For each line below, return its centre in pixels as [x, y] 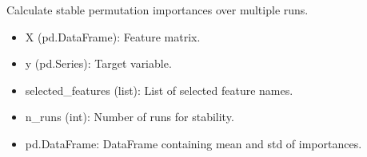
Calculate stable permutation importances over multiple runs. [158, 10]
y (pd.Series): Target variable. [98, 63]
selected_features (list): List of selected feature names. [159, 90]
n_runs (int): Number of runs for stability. [130, 117]
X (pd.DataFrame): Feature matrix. [113, 36]
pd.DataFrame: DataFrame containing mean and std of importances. [193, 143]
